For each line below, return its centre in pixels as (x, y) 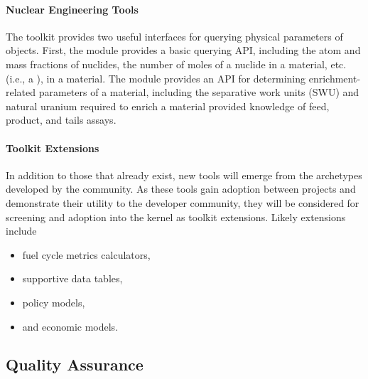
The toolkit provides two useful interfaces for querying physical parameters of (174, 36)
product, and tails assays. (61, 120)
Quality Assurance (75, 364)
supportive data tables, (72, 278)
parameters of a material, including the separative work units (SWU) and (199, 92)
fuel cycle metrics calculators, (86, 254)
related (21, 92)
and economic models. (70, 326)
